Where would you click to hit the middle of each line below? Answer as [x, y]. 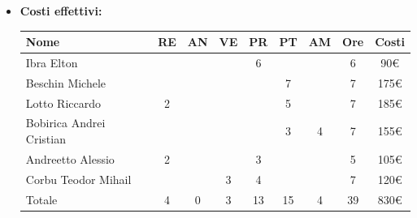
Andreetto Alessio [70, 158]
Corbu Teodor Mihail [78, 179]
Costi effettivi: [61, 11]
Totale [41, 199]
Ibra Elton [52, 62]
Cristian [46, 139]
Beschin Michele [66, 82]
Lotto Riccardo [63, 103]
